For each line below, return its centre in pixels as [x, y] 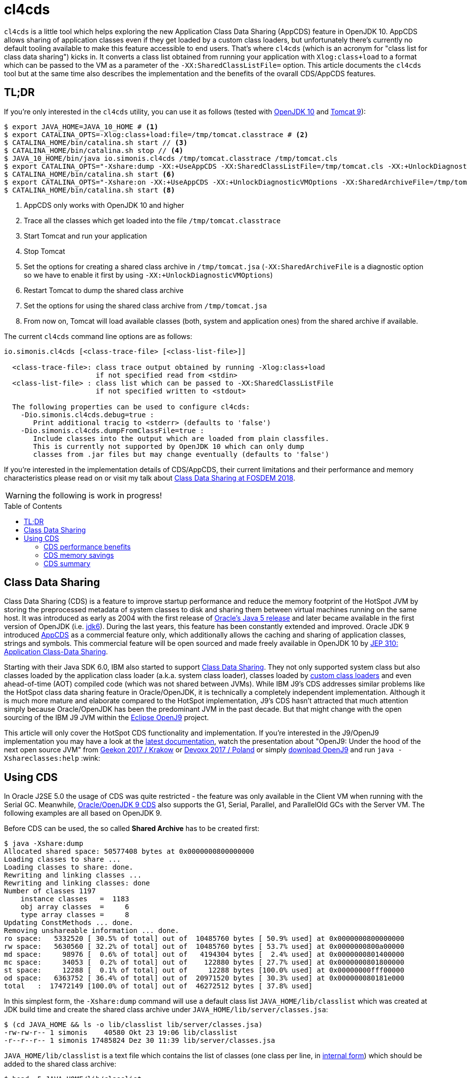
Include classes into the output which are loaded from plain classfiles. [181, 438]
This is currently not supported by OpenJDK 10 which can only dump [169, 446]
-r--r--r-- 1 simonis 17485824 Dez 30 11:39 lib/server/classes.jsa [140, 1041]
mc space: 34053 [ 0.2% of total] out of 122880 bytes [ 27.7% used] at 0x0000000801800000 [204, 962]
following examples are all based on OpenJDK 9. [83, 813]
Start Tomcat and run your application [85, 236]
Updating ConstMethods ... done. [69, 923]
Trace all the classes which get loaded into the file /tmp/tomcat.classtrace [152, 220]
